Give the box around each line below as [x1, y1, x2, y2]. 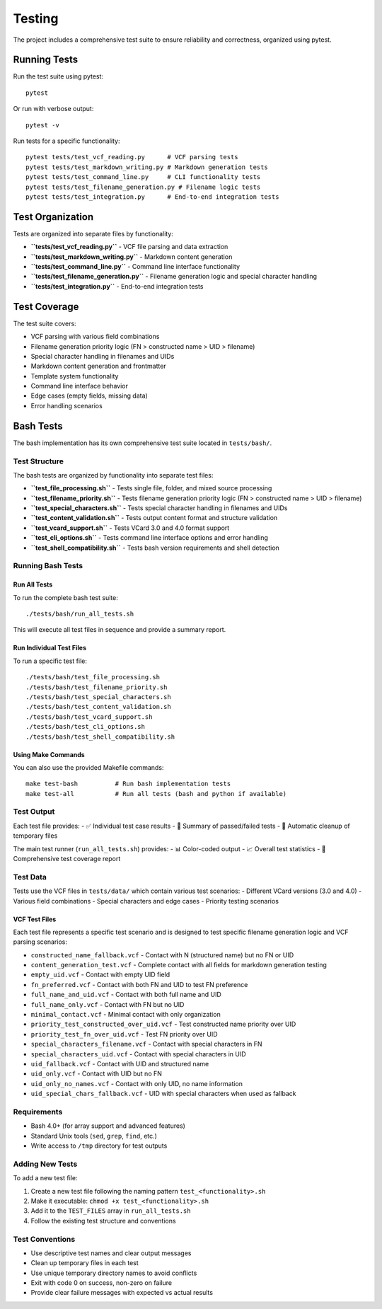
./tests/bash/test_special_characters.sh [25, 693, 171, 700]
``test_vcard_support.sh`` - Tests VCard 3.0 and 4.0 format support [30, 524, 230, 532]
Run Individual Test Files [13, 644, 87, 652]
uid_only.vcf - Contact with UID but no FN [30, 1069, 163, 1078]
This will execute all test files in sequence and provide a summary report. [13, 625, 226, 634]
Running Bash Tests [13, 561, 83, 571]
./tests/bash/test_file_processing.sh [25, 673, 161, 681]
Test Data [13, 872, 47, 882]
